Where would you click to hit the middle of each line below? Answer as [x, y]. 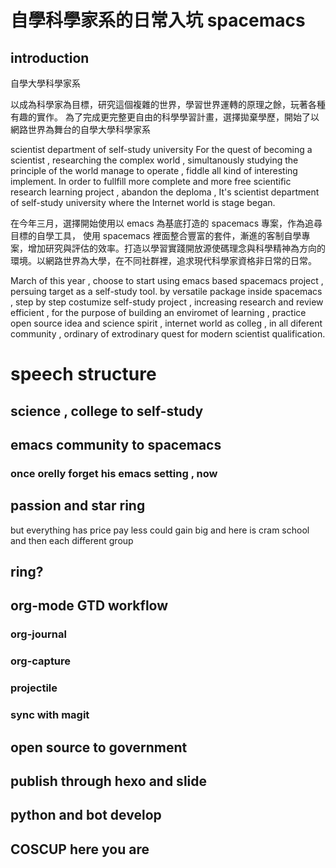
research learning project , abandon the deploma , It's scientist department [165, 192]
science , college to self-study [107, 411]
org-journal [38, 634]
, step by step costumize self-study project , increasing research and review [167, 302]
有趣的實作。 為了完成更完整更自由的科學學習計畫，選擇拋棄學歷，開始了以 [165, 117]
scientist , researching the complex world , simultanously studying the [154, 160]
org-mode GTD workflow [89, 606]
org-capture [41, 661]
